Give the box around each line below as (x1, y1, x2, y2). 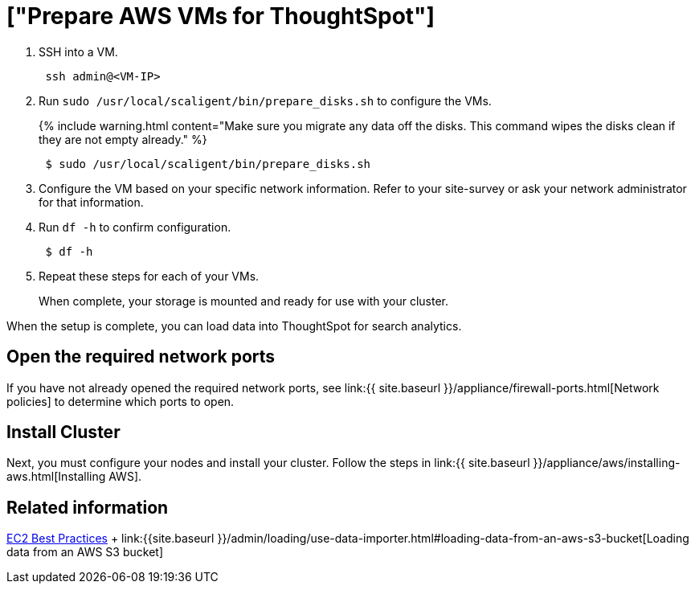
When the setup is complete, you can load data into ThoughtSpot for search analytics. (6, 318, 462, 333)
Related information (6, 497, 169, 518)
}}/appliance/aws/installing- (533, 456, 681, 470)
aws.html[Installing (6, 469, 106, 484)
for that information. (39, 195, 144, 209)
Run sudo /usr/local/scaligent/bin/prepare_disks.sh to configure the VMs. (39, 93, 492, 108)
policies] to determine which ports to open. (6, 394, 235, 408)
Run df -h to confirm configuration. (39, 219, 231, 234)
